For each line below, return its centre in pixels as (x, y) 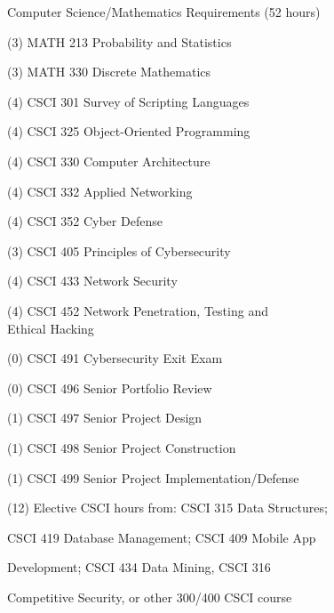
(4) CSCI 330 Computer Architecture (109, 161)
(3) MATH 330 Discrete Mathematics (109, 72)
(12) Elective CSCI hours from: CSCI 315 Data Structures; (167, 508)
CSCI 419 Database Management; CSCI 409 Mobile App (162, 537)
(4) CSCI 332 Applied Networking (100, 191)
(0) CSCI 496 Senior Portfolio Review (110, 387)
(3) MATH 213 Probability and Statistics (119, 41)
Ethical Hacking (51, 328)
